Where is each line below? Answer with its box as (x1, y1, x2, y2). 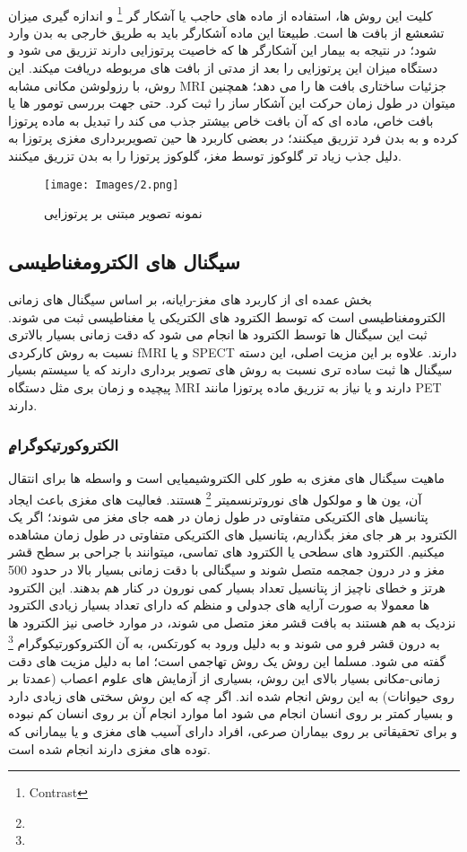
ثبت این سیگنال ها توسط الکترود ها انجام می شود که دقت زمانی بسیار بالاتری (8, 325, 428, 344)
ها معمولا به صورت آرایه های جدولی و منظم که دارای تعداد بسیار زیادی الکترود (8, 595, 430, 614)
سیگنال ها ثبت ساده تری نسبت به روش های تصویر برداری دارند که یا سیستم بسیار (8, 360, 453, 379)
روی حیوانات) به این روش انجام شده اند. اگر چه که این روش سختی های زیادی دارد (8, 686, 454, 705)
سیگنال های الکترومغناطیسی (8, 248, 240, 276)
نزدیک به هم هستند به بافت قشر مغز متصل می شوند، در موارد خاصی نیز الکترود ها (8, 612, 456, 631)
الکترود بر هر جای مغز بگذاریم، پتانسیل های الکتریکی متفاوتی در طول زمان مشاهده (8, 524, 457, 543)
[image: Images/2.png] (44, 178, 179, 191)
